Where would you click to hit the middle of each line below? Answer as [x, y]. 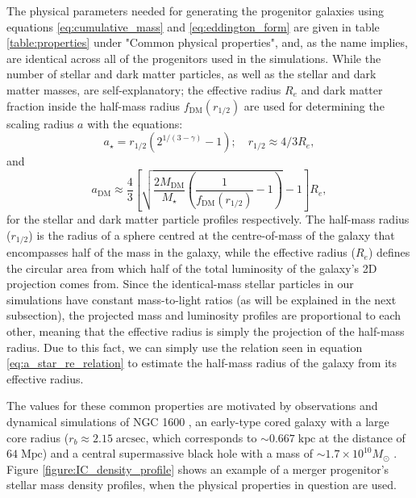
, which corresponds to [201, 437]
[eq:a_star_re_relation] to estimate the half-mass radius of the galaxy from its [202, 363]
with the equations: [135, 123]
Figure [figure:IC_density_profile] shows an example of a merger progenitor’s [198, 469]
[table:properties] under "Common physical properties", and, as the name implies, [207, 42]
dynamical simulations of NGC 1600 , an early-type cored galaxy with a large [198, 421]
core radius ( [38, 437]
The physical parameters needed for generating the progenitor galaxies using [195, 10]
